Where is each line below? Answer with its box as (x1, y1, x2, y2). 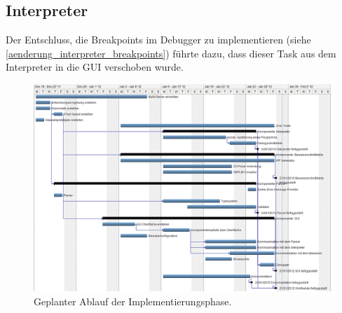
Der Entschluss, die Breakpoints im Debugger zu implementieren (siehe (6, 32, 311, 47)
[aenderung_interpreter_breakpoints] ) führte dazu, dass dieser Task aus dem (6, 46, 336, 60)
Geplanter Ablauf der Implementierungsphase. (34, 294, 232, 309)
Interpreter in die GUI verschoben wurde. (6, 60, 184, 74)
